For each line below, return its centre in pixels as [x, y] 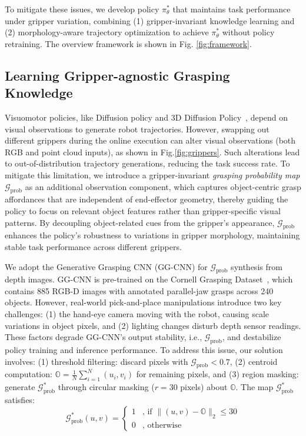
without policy [248, 32]
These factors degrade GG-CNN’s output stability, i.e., [104, 337]
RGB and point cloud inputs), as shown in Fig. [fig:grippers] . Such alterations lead [152, 152]
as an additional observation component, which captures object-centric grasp [163, 186]
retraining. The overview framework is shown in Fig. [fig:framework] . [128, 43]
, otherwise [162, 425]
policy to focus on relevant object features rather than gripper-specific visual [143, 210]
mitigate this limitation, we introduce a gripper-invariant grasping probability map [152, 174]
